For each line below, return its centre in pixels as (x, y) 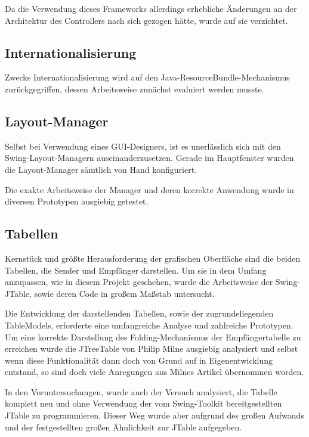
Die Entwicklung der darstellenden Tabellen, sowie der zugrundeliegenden (139, 313)
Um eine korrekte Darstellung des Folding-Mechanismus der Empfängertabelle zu (153, 337)
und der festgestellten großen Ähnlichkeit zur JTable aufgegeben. (123, 427)
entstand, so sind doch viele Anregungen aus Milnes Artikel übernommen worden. (154, 372)
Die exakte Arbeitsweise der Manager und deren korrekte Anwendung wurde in (149, 189)
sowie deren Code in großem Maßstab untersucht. (124, 293)
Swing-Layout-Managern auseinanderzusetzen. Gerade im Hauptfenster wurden (149, 158)
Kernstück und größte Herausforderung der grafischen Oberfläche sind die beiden (153, 258)
